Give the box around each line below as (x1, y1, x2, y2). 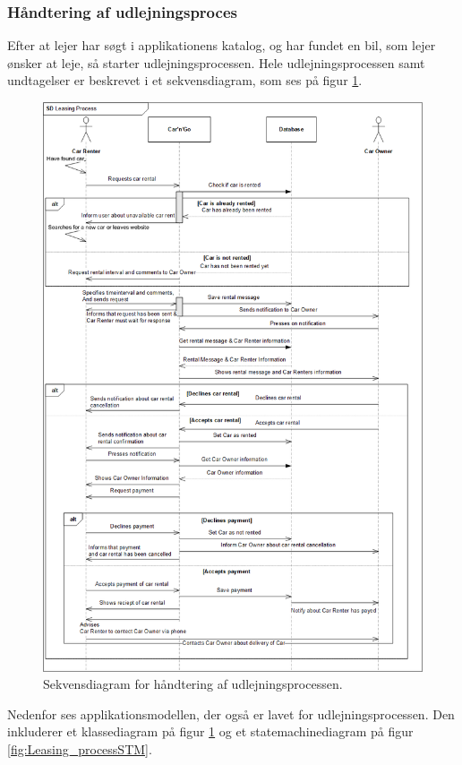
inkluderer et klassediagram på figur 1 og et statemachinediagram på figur (7, 722, 414, 741)
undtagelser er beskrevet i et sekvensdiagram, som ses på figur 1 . (7, 71, 363, 90)
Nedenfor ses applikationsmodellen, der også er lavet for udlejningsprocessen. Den (7, 704, 455, 723)
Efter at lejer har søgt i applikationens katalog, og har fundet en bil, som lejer (7, 36, 436, 55)
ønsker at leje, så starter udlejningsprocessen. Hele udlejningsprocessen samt (7, 53, 425, 72)
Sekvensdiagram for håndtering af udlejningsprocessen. (43, 675, 343, 693)
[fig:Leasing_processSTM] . (7, 740, 152, 759)
